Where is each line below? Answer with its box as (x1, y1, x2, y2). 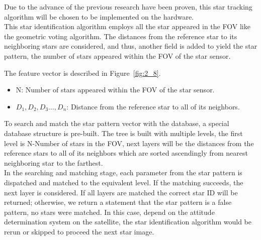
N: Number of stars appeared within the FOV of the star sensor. (16, 84, 215, 95)
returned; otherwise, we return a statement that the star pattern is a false (4, 197, 232, 207)
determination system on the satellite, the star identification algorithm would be (4, 216, 251, 227)
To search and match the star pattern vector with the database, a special (4, 118, 229, 129)
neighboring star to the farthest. (4, 157, 103, 168)
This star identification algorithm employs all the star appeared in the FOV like (4, 21, 250, 32)
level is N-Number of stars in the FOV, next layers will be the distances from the (4, 138, 254, 148)
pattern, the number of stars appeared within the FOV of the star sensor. (4, 50, 231, 61)
